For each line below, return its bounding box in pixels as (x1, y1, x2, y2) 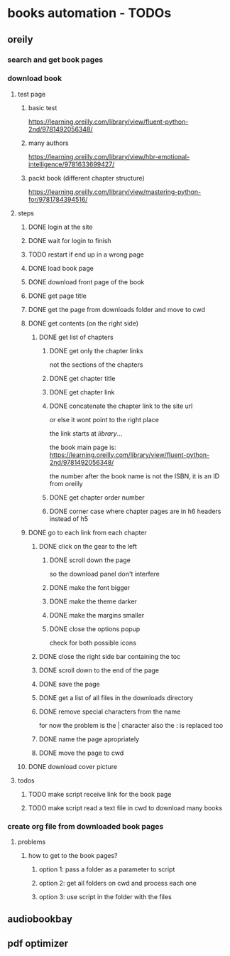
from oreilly (49, 479, 83, 488)
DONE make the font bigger (49, 583, 130, 591)
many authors (28, 139, 69, 147)
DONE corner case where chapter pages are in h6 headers (49, 507, 221, 515)
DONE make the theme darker (49, 597, 137, 606)
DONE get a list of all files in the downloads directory (38, 693, 194, 702)
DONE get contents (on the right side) (28, 318, 139, 328)
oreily (7, 33, 33, 45)
